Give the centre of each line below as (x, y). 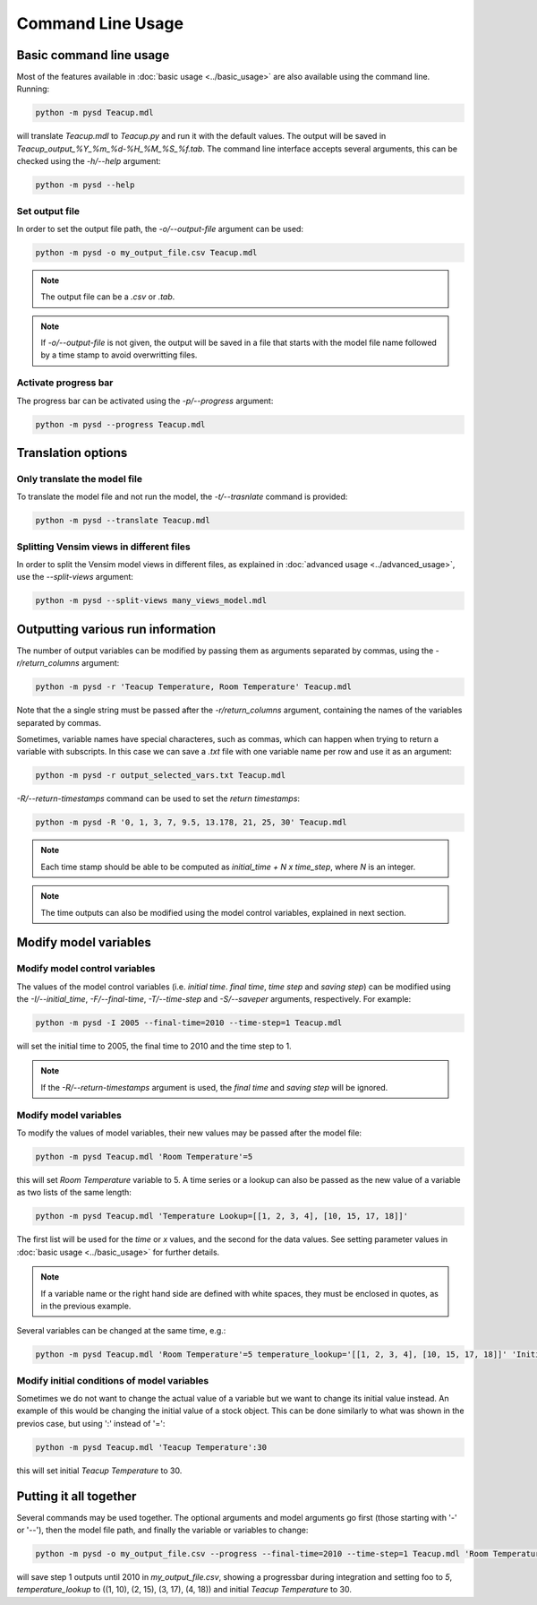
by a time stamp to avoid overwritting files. (119, 355)
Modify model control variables (86, 969)
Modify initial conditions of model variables (113, 1380)
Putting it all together (77, 1496)
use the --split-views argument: (75, 577)
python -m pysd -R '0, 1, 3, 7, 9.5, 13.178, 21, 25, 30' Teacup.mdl (191, 823)
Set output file (48, 211)
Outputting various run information (116, 629)
